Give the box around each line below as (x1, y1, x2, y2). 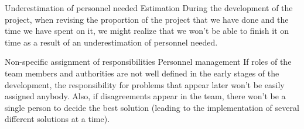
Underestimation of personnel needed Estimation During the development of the (5, 2, 293, 13)
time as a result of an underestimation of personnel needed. (5, 36, 218, 48)
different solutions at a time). (5, 113, 110, 125)
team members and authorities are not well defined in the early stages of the (5, 67, 279, 79)
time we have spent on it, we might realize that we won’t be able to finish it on (5, 25, 289, 37)
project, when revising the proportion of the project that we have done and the (5, 13, 289, 25)
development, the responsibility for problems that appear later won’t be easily (5, 78, 285, 90)
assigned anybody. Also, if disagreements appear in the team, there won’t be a (5, 90, 286, 102)
